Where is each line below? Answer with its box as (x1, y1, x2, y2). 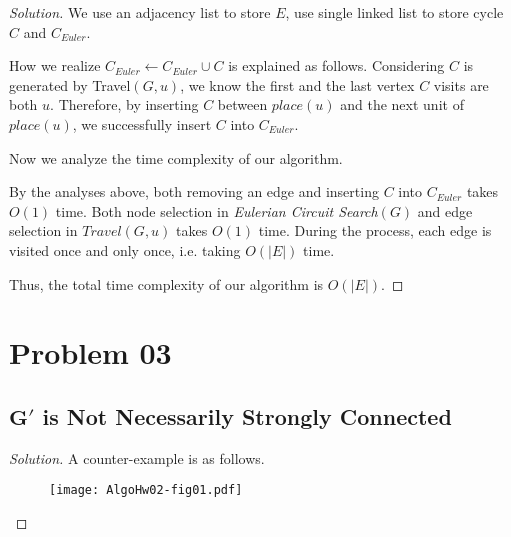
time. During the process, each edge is (258, 220, 492, 241)
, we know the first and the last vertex (180, 74, 415, 95)
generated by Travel (9, 74, 131, 95)
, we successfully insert (72, 113, 212, 134)
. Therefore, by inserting (50, 94, 199, 115)
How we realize (9, 55, 101, 76)
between (217, 94, 268, 115)
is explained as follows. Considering (228, 55, 445, 76)
